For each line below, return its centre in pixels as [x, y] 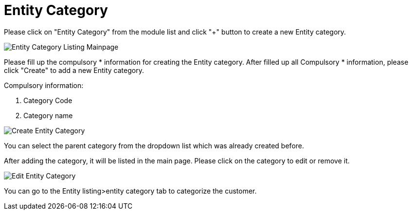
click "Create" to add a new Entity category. [74, 70]
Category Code [48, 100]
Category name [48, 115]
